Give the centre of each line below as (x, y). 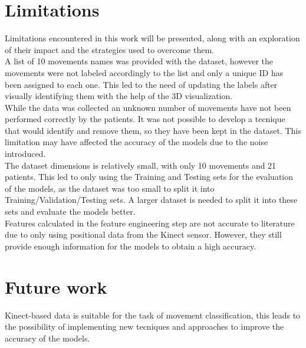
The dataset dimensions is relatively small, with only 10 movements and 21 (141, 165)
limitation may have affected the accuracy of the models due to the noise (136, 142)
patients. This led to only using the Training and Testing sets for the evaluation (149, 177)
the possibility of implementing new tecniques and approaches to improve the (144, 326)
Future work (56, 286)
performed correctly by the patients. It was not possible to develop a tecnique (145, 119)
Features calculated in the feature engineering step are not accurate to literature (150, 223)
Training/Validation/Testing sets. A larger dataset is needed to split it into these (151, 200)
